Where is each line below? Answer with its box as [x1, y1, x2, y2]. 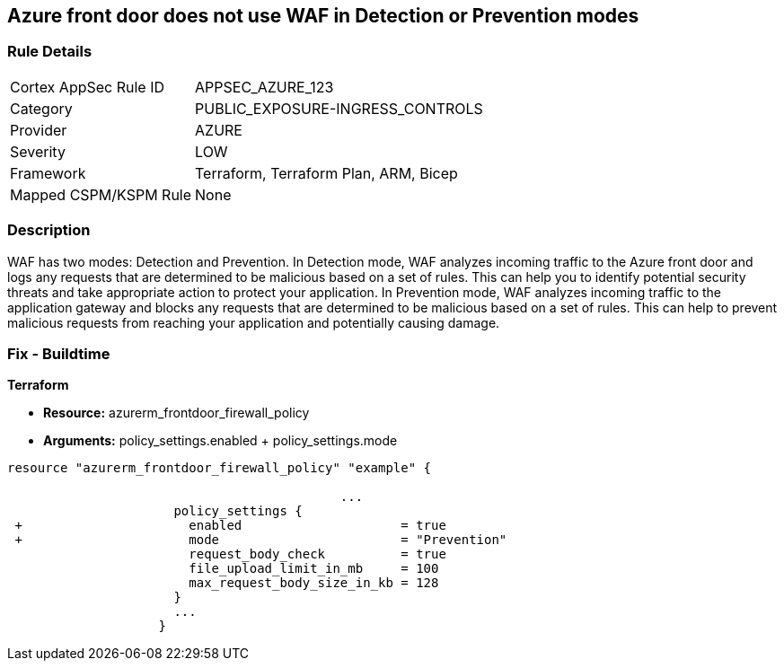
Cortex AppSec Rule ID [10, 77, 165, 96]
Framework [10, 163, 86, 182]
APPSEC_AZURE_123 [195, 77, 334, 96]
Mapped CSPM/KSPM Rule [10, 185, 192, 204]
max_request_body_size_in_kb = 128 [189, 576, 439, 591]
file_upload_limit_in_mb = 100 [189, 561, 439, 576]
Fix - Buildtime [7, 344, 110, 363]
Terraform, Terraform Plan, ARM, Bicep [195, 163, 458, 182]
